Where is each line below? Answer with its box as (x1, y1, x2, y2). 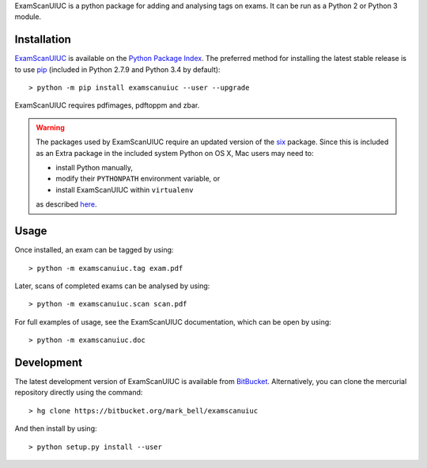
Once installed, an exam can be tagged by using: (14, 245, 174, 255)
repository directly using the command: (14, 388, 143, 398)
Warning (36, 123, 65, 132)
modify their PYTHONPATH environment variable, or (55, 174, 221, 184)
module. (14, 12, 42, 21)
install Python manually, (55, 163, 134, 173)
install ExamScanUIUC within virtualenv (55, 185, 194, 194)
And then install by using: (14, 424, 98, 433)
